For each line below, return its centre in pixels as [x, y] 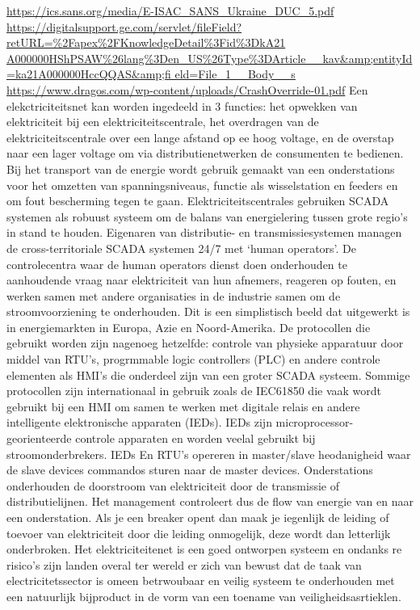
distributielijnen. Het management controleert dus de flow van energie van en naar [210, 501]
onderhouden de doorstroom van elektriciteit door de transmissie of [173, 485]
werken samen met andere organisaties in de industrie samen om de [174, 295]
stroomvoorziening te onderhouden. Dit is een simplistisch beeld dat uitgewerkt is [208, 311]
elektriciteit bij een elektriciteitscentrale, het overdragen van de [163, 122]
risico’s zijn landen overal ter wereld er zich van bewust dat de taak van [184, 564]
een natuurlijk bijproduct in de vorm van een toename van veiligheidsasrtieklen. [204, 596]
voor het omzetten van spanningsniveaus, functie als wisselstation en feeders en [202, 185]
